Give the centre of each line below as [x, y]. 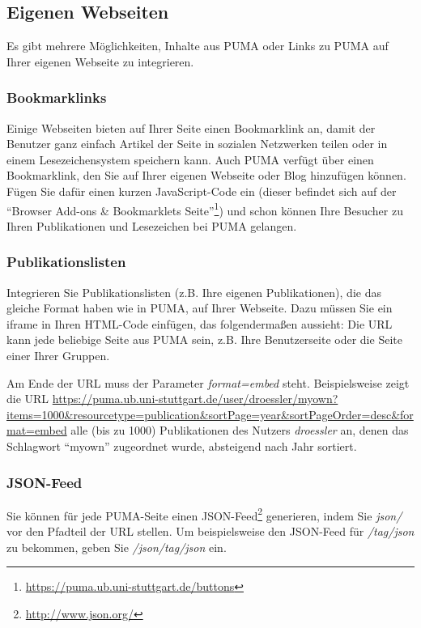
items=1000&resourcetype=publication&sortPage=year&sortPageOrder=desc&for [210, 414]
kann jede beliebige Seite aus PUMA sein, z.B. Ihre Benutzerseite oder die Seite [204, 339]
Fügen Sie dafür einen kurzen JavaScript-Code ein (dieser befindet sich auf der [202, 191]
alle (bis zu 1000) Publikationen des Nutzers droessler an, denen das [240, 430]
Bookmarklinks [57, 98]
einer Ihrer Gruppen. [58, 356]
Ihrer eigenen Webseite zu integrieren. [100, 61]
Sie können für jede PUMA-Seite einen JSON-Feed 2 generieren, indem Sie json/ [204, 514]
